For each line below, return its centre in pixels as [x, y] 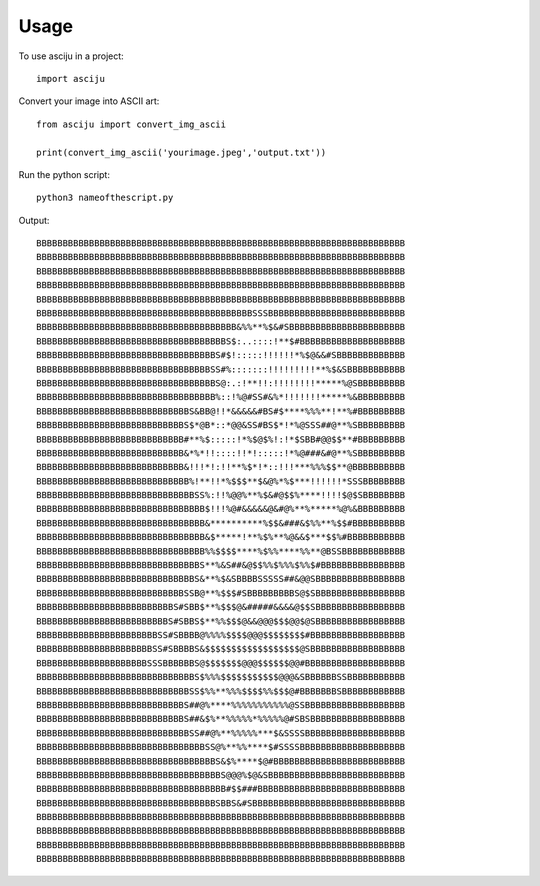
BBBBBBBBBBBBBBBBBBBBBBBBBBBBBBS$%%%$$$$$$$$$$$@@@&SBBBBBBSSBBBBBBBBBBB [221, 677]
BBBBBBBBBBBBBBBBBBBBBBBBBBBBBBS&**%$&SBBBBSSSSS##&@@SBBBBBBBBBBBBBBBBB [221, 579]
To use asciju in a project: [71, 56]
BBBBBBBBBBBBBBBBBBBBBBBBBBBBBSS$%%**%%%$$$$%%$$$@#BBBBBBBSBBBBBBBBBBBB [221, 691]
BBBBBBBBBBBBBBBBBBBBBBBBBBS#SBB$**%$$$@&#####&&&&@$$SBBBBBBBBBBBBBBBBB [221, 607]
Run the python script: [64, 174]
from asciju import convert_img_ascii [131, 124]
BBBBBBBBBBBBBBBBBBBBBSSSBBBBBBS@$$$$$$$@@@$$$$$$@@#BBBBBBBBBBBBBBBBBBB [221, 663]
